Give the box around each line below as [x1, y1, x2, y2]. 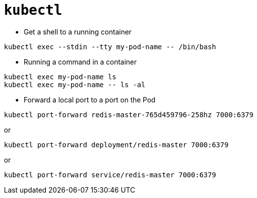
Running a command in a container [24, 57, 137, 66]
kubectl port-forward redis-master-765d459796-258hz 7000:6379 [4, 110, 254, 119]
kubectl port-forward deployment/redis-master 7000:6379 [4, 140, 229, 149]
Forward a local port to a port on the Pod [24, 95, 156, 104]
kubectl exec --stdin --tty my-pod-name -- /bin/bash [4, 42, 216, 51]
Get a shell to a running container [24, 27, 132, 36]
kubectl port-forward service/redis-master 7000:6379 [4, 170, 216, 179]
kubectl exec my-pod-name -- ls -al [4, 80, 146, 89]
